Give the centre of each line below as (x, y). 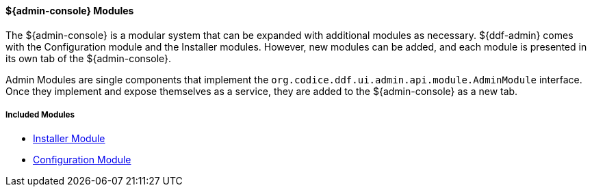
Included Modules (40, 115)
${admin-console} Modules (70, 11)
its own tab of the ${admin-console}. (89, 58)
